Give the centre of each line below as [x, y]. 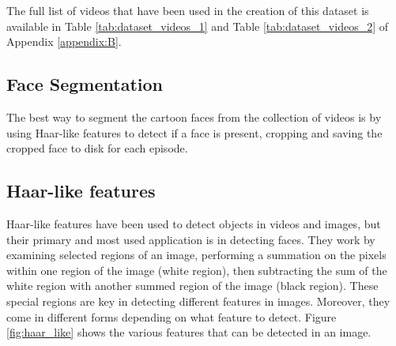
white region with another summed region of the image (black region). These [192, 286]
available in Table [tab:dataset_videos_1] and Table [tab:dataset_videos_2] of [198, 26]
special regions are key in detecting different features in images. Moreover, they [198, 301]
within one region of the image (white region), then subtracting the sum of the [197, 270]
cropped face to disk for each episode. [97, 148]
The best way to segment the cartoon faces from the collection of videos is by [194, 117]
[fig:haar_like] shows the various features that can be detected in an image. [189, 332]
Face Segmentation [85, 84]
